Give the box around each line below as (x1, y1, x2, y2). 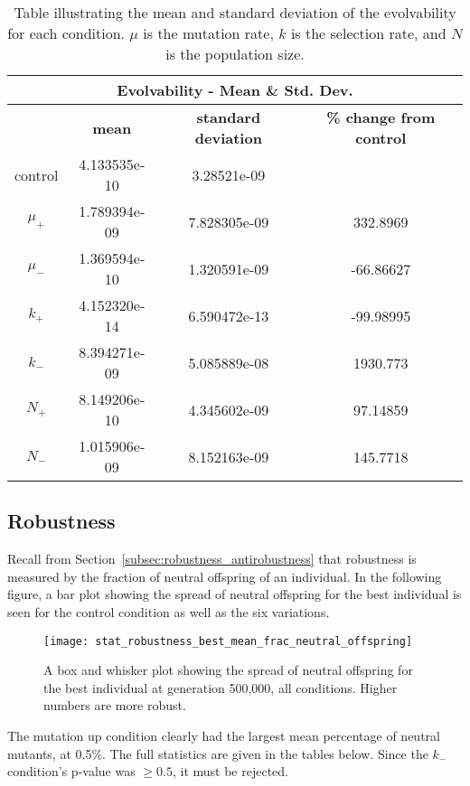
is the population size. (165, 43, 305, 64)
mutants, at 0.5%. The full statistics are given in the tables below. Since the (7, 744, 428, 763)
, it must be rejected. (172, 762, 288, 781)
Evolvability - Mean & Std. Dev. (117, 80, 353, 100)
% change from (326, 107, 436, 127)
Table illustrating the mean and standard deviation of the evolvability (14, 2, 456, 23)
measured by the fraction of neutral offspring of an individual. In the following (7, 566, 442, 585)
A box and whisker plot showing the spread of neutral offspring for (43, 660, 413, 679)
